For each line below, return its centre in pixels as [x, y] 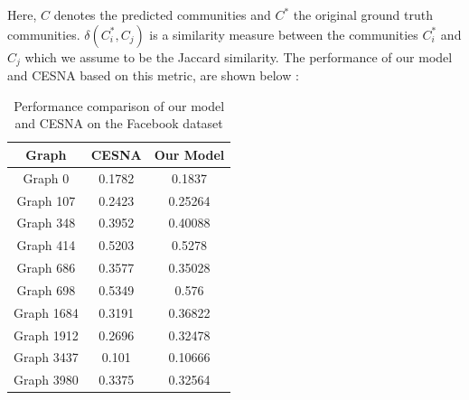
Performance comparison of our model [119, 105]
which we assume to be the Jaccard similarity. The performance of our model [239, 56]
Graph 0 [46, 177]
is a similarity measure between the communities [284, 34]
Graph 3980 [46, 380]
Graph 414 [46, 245]
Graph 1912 [46, 335]
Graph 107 [46, 200]
